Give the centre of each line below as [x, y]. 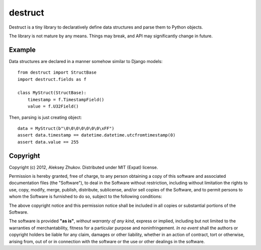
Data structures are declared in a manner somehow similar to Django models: [86, 61]
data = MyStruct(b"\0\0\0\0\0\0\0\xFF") [66, 128]
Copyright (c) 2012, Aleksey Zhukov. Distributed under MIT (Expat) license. [83, 167]
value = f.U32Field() [53, 106]
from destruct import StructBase [57, 72]
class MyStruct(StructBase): [52, 93]
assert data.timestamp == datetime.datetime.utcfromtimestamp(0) [97, 135]
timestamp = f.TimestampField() [66, 100]
